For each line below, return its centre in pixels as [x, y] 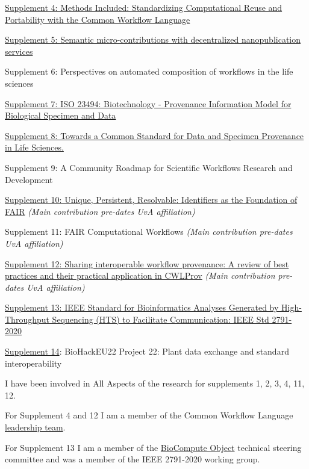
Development [29, 179]
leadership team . [35, 427]
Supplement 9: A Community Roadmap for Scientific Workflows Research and [149, 167]
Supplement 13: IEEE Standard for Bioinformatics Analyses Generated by [142, 307]
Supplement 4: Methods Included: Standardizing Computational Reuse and [144, 7]
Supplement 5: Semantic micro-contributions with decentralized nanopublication [153, 39]
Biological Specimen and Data [61, 115]
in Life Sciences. [34, 147]
